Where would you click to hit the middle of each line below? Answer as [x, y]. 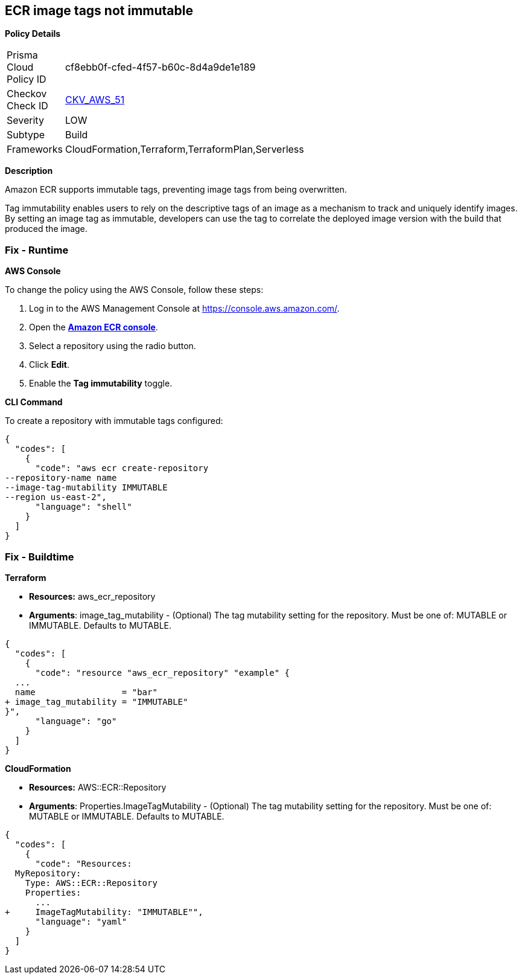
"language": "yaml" [81, 921]
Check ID [27, 106]
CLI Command [34, 402]
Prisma [22, 55]
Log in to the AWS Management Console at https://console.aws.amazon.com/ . [184, 309]
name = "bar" [86, 692]
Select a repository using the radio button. [113, 346]
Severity [25, 120]
